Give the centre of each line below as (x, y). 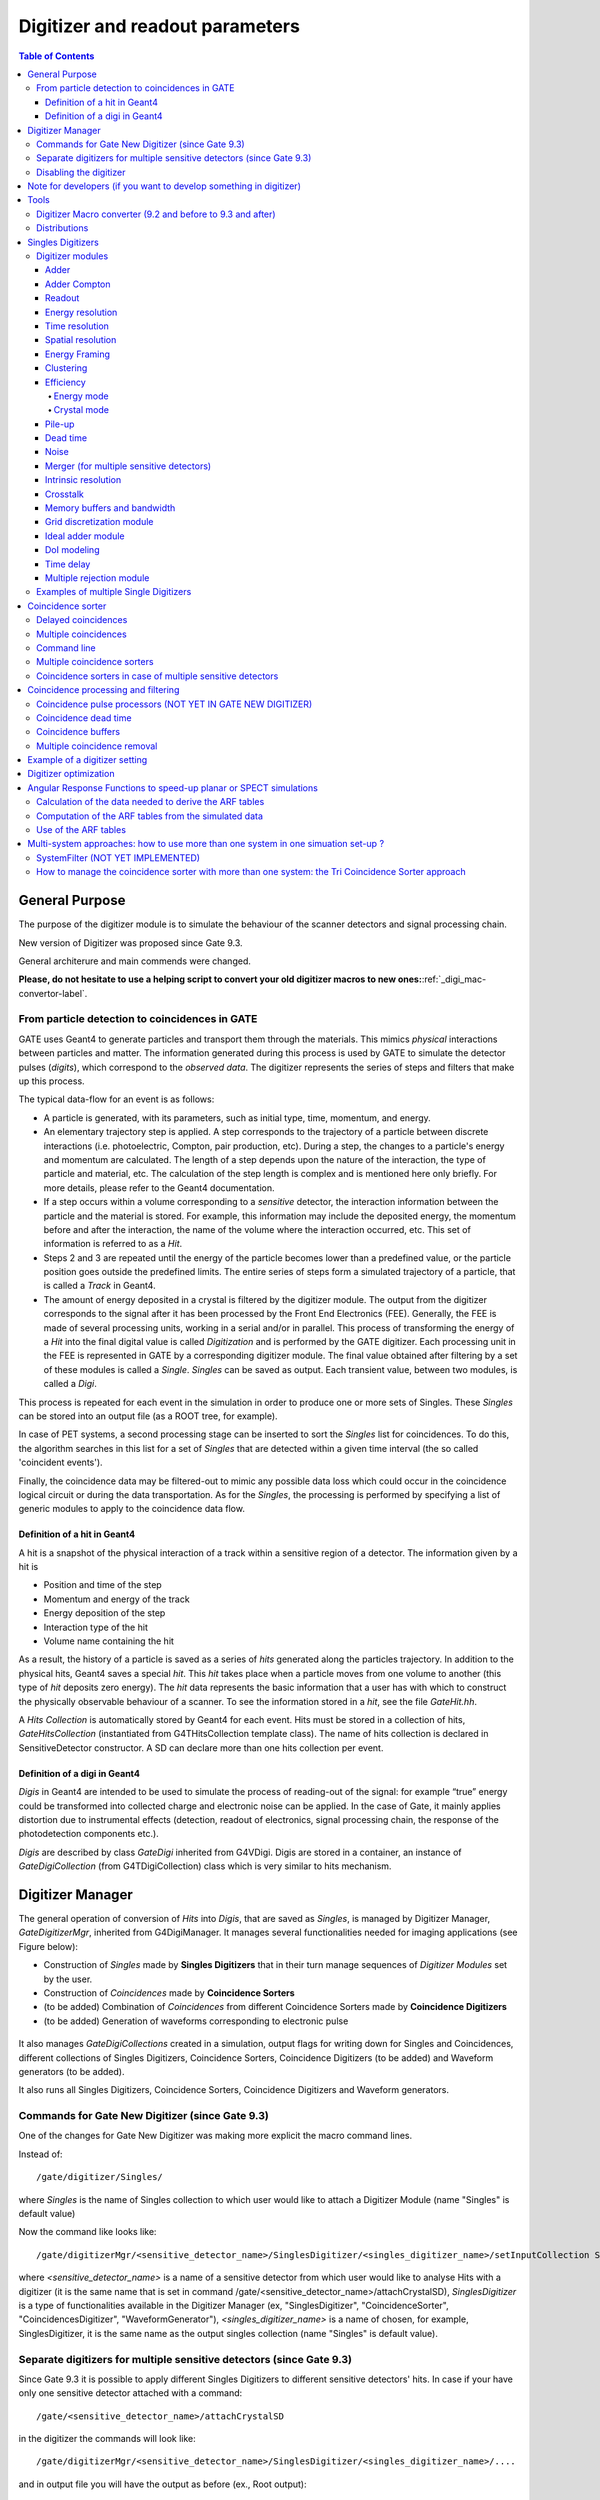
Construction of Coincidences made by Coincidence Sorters (169, 1992)
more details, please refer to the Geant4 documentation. (159, 1187)
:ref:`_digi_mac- (454, 979)
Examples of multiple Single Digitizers (114, 592)
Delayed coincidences (82, 620)
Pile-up (60, 424)
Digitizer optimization (71, 774)
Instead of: (41, 2154)
